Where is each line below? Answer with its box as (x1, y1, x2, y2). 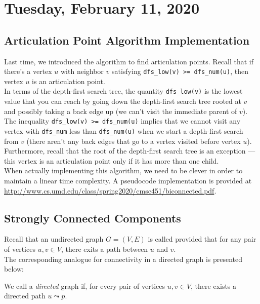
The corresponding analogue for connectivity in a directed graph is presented (4, 253, 243, 264)
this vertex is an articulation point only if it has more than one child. (4, 155, 219, 166)
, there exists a (191, 280, 237, 291)
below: (4, 263, 24, 274)
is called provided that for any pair (148, 234, 256, 244)
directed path (4, 290, 46, 301)
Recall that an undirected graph (4, 234, 104, 244)
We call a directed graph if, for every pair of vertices (4, 280, 165, 291)
